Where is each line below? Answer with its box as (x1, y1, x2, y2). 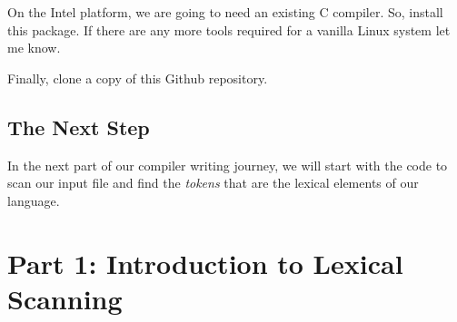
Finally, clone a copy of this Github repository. (7, 68, 268, 87)
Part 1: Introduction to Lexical (7, 244, 403, 281)
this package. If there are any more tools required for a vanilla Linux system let (7, 20, 451, 39)
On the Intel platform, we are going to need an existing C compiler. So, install (7, 3, 443, 21)
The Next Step (7, 112, 150, 141)
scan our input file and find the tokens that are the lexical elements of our (7, 173, 419, 192)
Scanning (7, 279, 123, 317)
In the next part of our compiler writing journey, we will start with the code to (7, 155, 448, 174)
